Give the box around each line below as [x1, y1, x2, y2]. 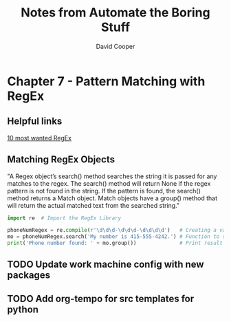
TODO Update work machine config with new [7, 259, 204, 270]
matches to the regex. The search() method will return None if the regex [7, 179, 211, 187]
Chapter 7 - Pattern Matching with [7, 74, 206, 89]
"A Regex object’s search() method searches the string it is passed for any [7, 172, 217, 180]
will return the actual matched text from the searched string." [7, 201, 180, 209]
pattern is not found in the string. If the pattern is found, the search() [7, 186, 201, 195]
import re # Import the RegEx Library [7, 215, 122, 222]
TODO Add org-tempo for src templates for [7, 292, 195, 304]
